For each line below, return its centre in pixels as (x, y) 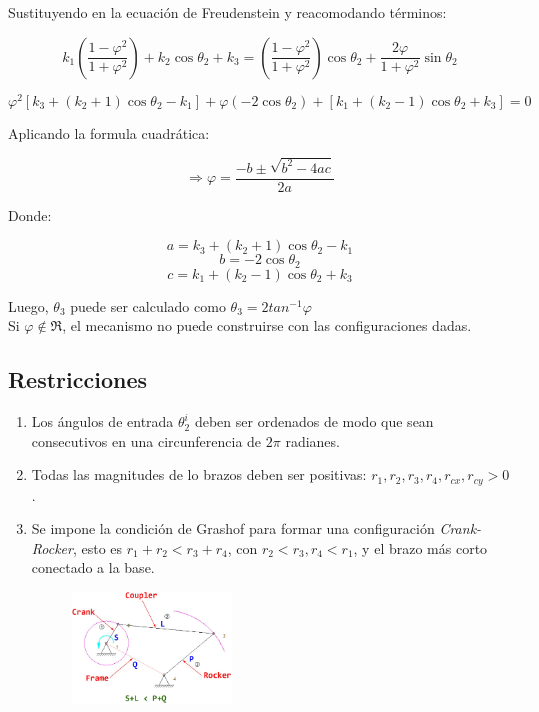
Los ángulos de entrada (102, 421)
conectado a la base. (93, 567)
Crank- (460, 528)
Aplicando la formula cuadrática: (109, 132)
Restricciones (78, 379)
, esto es (97, 547)
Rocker (52, 547)
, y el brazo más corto (420, 547)
